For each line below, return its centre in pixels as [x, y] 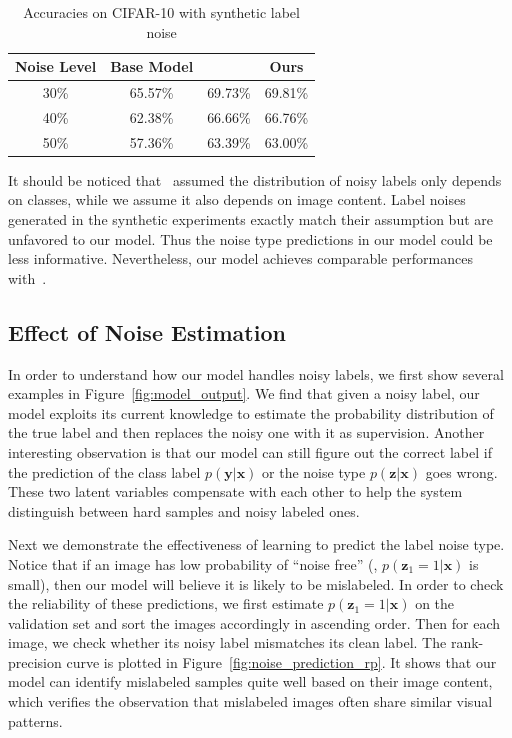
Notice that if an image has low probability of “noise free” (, [193, 563]
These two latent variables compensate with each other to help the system [235, 491]
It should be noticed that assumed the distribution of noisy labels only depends [255, 179]
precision [35, 661]
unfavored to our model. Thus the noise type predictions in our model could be [250, 238]
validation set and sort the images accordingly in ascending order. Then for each [254, 622]
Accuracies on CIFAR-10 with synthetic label [161, 12]
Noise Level [56, 66]
